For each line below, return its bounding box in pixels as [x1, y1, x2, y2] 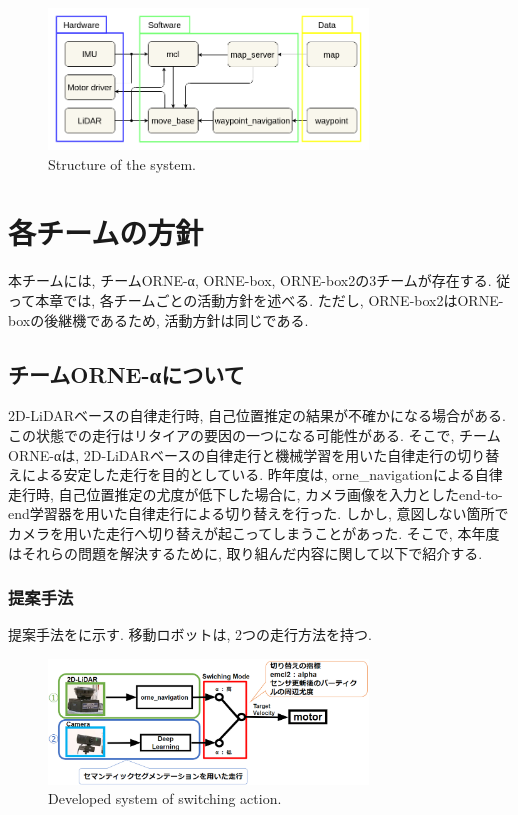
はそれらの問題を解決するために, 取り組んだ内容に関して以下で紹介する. [8, 542, 483, 563]
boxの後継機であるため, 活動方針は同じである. [8, 309, 309, 330]
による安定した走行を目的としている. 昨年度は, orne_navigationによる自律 [21, 464, 503, 485]
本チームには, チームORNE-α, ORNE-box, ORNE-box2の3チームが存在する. [8, 270, 492, 291]
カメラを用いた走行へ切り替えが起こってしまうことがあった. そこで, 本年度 [8, 522, 500, 543]
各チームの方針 [8, 212, 204, 253]
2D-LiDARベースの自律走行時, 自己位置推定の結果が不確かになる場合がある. [8, 405, 506, 426]
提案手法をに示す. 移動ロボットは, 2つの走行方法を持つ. [8, 624, 372, 645]
